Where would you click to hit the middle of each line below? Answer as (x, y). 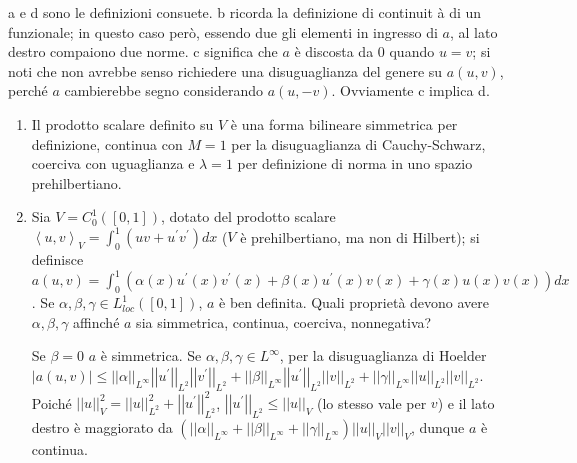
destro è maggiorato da (102, 427)
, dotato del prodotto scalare (248, 216)
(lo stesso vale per (372, 402)
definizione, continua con (107, 143)
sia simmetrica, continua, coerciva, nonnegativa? (284, 321)
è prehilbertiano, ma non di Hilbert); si (360, 236)
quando (412, 51)
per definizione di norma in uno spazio (355, 163)
